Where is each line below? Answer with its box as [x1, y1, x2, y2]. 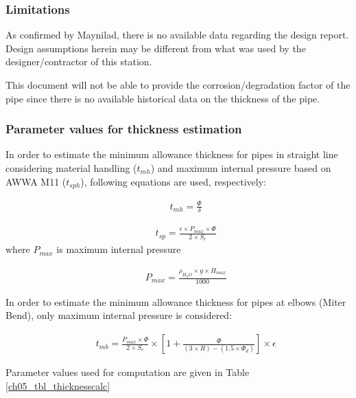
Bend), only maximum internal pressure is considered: [5, 308, 233, 322]
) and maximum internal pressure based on [150, 161, 331, 175]
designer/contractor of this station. [5, 54, 152, 69]
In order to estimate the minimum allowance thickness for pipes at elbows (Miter [5, 294, 346, 309]
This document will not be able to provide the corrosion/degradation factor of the [5, 78, 351, 91]
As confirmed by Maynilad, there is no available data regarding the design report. [5, 27, 349, 42]
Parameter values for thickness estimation [5, 120, 242, 137]
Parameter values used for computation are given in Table [5, 365, 250, 379]
